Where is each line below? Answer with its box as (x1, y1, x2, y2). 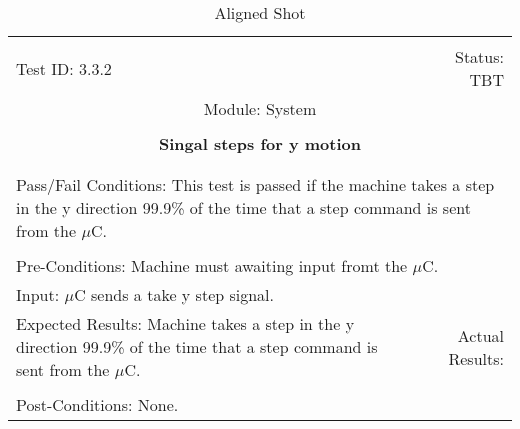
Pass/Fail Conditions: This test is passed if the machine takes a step (16, 173, 495, 196)
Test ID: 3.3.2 (16, 56, 112, 80)
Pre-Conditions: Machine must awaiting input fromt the (16, 254, 408, 277)
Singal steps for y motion (159, 132, 361, 155)
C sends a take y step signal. (74, 283, 274, 306)
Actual (457, 323, 504, 347)
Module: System (203, 97, 317, 120)
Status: (455, 45, 504, 68)
